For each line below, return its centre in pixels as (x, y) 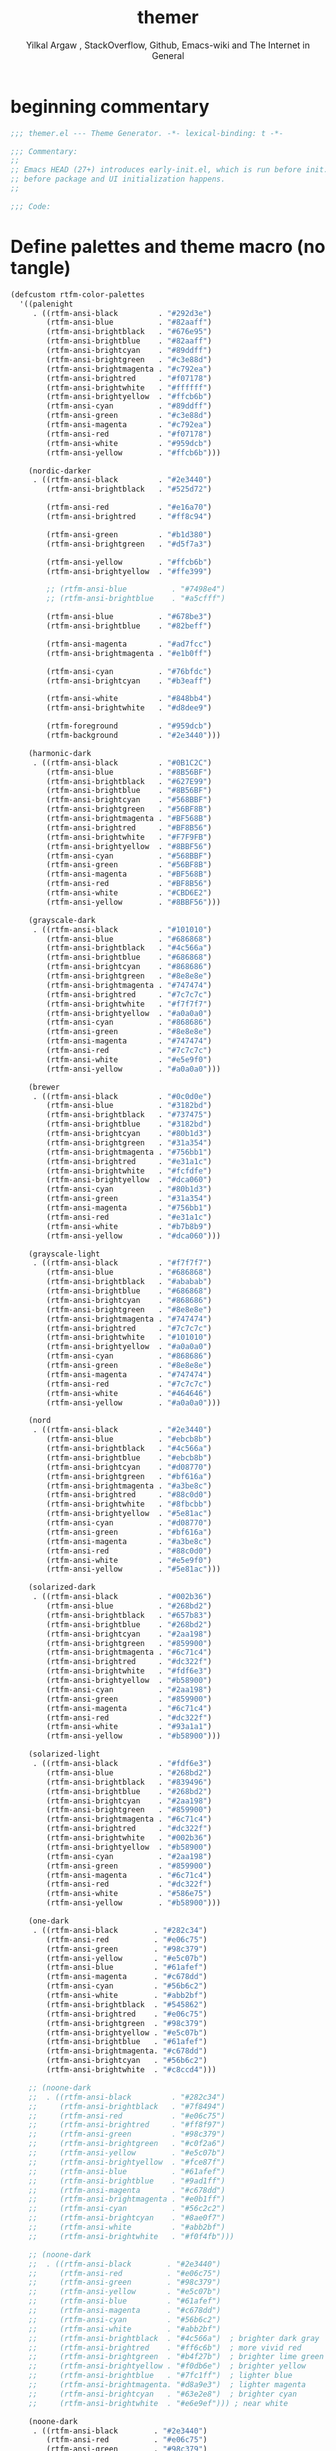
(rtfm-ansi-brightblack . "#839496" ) (129, 1782)
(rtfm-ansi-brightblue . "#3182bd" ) (129, 1124)
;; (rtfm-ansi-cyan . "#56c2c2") (127, 2209)
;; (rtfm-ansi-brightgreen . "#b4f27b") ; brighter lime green (176, 2357)
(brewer (44, 1087)
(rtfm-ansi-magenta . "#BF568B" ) (129, 874)
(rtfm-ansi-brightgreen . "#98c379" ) (127, 2023)
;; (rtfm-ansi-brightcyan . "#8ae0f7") (127, 2218)
